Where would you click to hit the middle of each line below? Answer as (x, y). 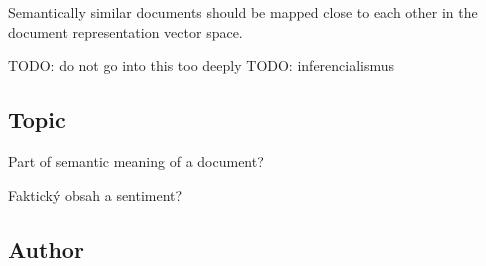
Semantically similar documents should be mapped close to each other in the (243, 12)
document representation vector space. (125, 31)
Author (46, 248)
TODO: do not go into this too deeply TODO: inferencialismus (201, 65)
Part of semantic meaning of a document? (136, 160)
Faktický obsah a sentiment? (95, 194)
